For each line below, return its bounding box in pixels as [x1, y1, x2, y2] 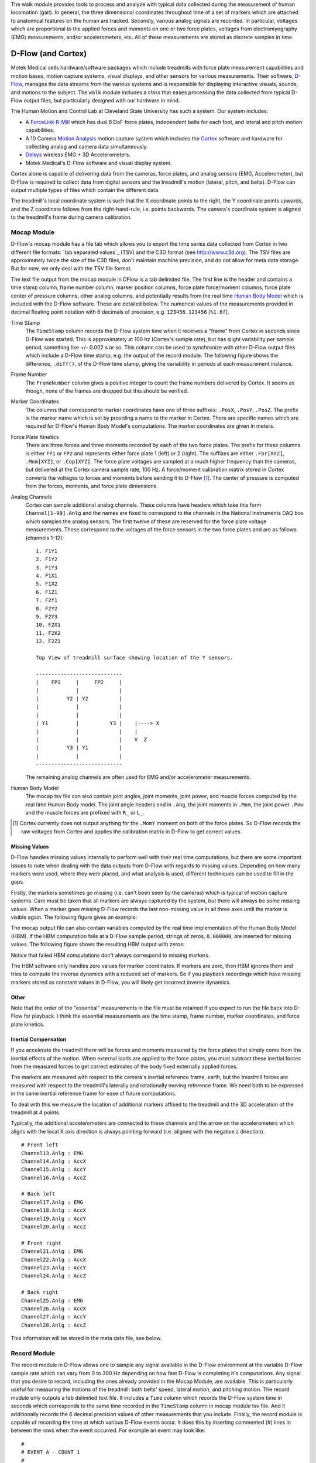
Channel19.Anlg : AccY [21, 1215, 87, 1222]
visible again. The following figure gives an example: [11, 913, 138, 921]
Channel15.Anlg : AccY [21, 1166, 87, 1173]
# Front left [21, 1142, 59, 1148]
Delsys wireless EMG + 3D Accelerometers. [25, 151, 131, 158]
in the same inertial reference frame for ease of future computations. [11, 1090, 177, 1097]
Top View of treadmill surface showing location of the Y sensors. [36, 654, 233, 661]
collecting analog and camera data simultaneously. [25, 143, 149, 150]
